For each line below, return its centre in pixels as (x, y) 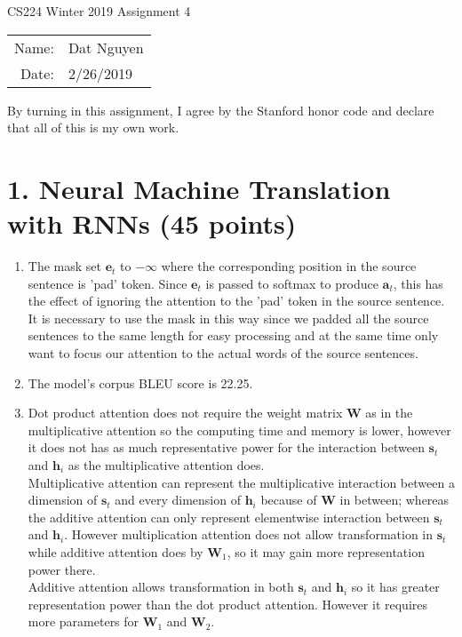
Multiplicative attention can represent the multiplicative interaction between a (241, 482)
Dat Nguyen (106, 47)
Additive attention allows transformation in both (161, 587)
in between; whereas (394, 500)
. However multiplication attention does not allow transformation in (249, 534)
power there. (62, 569)
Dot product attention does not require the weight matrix (185, 413)
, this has (418, 283)
